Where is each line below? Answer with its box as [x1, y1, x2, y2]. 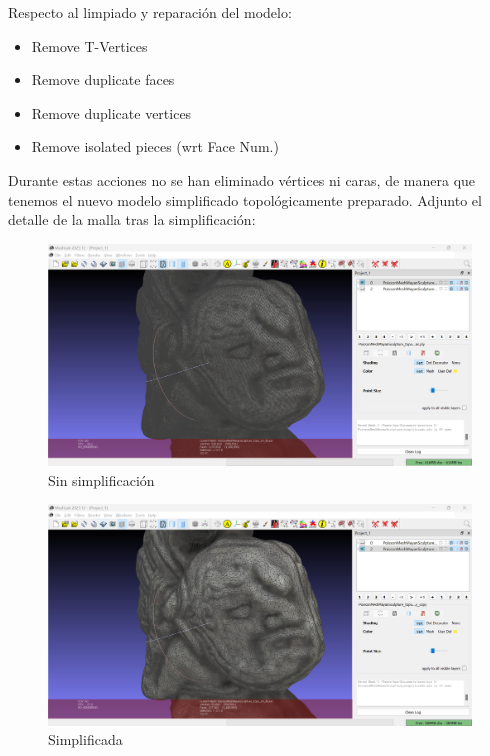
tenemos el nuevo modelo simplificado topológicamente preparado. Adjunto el [8, 189, 482, 210]
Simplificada [48, 729, 123, 750]
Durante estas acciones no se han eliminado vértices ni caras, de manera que [8, 169, 476, 190]
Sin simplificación [48, 469, 155, 490]
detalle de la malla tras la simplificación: [8, 209, 256, 230]
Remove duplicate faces [31, 69, 175, 90]
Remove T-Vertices [31, 35, 148, 56]
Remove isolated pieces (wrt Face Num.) [31, 136, 279, 157]
